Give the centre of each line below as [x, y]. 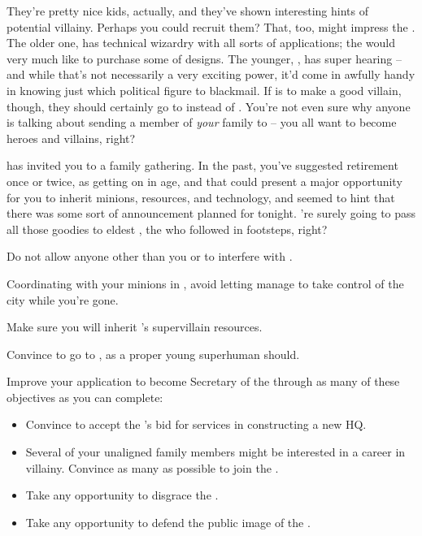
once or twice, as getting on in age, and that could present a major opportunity [204, 181]
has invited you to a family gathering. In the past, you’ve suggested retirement [202, 165]
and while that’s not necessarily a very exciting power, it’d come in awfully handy [211, 74]
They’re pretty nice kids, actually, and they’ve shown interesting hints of [187, 11]
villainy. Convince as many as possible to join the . [152, 467]
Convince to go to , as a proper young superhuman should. [153, 354]
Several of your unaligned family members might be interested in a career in [215, 452]
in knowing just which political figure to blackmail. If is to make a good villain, [204, 90]
